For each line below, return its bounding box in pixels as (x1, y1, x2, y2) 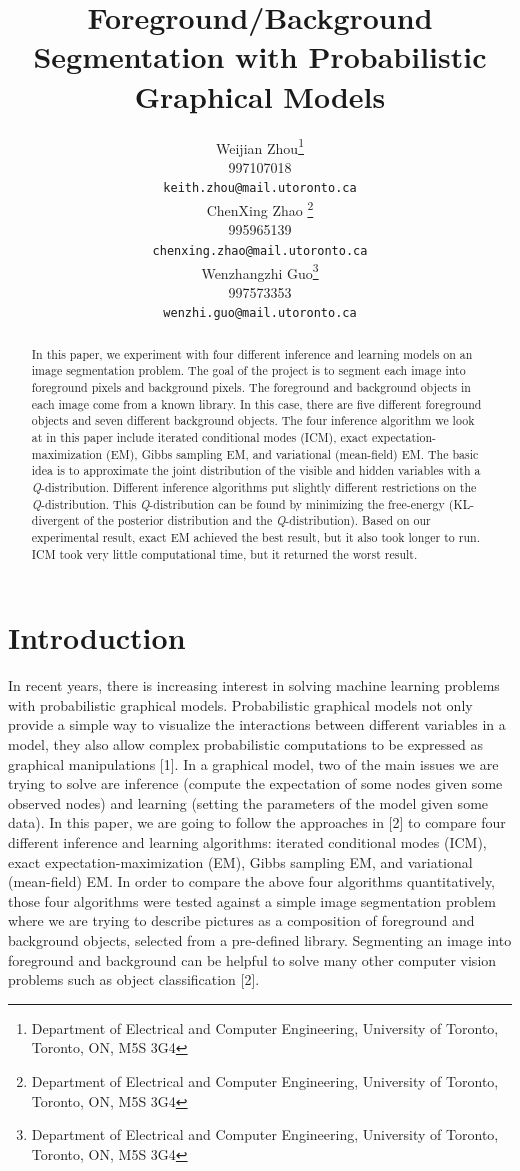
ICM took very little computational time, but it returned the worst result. (31, 545, 418, 562)
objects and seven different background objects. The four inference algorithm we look (31, 412, 475, 429)
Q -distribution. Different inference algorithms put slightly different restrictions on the (31, 479, 477, 496)
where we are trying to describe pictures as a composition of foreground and (8, 910, 475, 931)
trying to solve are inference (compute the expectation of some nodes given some (8, 773, 503, 794)
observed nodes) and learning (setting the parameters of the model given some (8, 792, 489, 813)
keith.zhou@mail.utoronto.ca (163, 181, 357, 196)
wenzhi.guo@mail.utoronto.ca (163, 306, 357, 321)
